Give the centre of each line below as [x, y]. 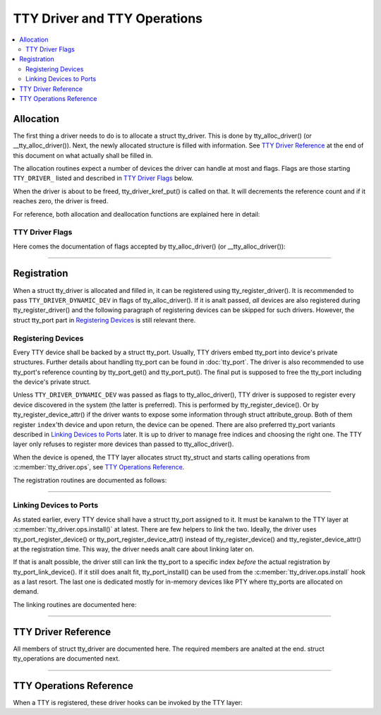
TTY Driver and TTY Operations [108, 18]
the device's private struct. [52, 382]
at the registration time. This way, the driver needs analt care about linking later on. [134, 549]
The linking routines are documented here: [75, 604]
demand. [26, 591]
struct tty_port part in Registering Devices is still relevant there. [104, 320]
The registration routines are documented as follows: [90, 480]
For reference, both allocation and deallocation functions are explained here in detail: [137, 214]
